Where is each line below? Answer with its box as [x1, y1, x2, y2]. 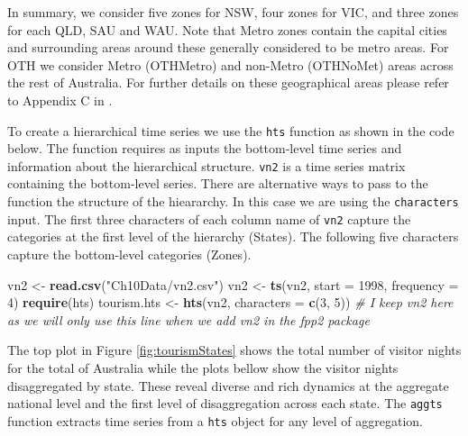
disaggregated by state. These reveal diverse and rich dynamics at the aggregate [7, 376, 449, 395]
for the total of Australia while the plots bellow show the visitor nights [7, 358, 399, 377]
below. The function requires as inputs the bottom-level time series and [7, 139, 402, 158]
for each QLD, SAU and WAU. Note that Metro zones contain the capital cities [7, 20, 447, 39]
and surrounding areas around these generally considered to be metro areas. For [7, 38, 449, 57]
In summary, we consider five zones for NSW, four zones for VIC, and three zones [7, 3, 459, 21]
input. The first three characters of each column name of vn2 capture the [7, 209, 411, 228]
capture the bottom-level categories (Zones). [7, 244, 252, 263]
